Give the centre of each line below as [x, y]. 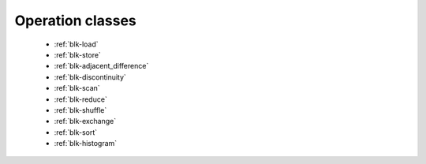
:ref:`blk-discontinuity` [90, 77]
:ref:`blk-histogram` [86, 143]
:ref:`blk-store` [78, 54]
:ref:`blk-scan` [77, 88]
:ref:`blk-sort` [76, 132]
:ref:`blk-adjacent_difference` [101, 66]
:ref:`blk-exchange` [85, 121]
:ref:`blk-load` [76, 44]
